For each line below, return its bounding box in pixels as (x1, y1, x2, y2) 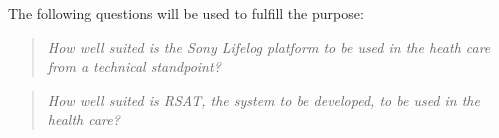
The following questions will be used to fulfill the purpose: (8, 3, 364, 23)
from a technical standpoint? (47, 56, 221, 77)
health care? (47, 109, 120, 130)
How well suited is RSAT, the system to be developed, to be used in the (47, 89, 480, 110)
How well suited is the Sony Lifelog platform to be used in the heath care (47, 36, 491, 57)
